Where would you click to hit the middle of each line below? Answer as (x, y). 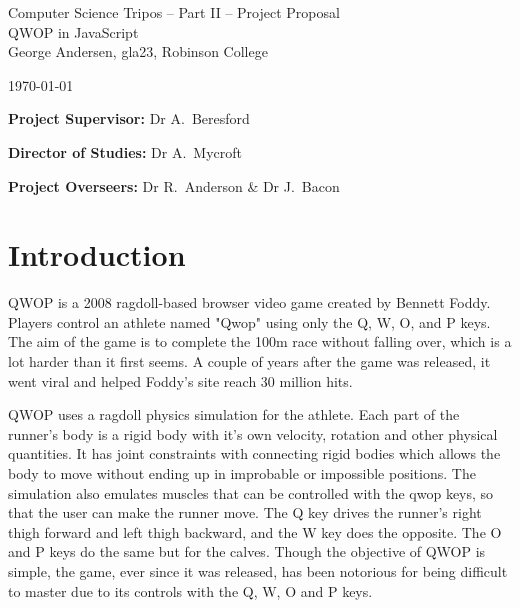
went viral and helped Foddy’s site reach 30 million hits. (180, 380)
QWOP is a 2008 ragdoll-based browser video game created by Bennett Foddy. (249, 302)
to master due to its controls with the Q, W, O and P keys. (190, 590)
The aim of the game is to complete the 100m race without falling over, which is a (260, 341)
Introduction (97, 254)
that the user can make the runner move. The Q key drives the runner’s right (245, 512)
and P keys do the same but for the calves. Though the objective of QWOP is (247, 551)
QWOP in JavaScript (73, 31)
